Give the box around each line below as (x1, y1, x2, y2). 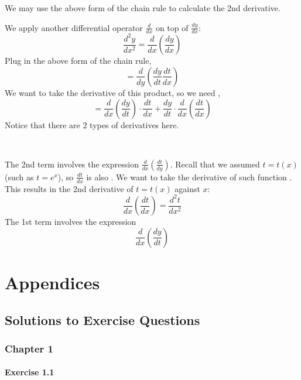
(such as (5, 170, 34, 183)
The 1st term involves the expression (5, 215, 136, 228)
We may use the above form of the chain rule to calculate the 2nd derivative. (5, 2, 281, 13)
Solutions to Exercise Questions (5, 310, 200, 328)
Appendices (5, 270, 100, 294)
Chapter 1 (5, 341, 54, 355)
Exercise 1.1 (5, 366, 54, 378)
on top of (155, 21, 189, 33)
